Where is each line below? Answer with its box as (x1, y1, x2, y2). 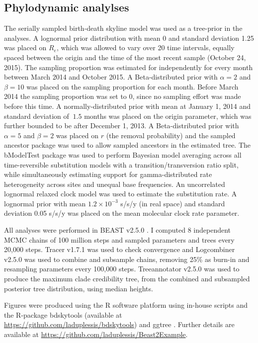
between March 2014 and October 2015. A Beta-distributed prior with (4, 72, 218, 82)
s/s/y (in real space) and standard (120, 198, 225, 208)
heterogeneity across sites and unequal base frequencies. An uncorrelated (4, 178, 225, 189)
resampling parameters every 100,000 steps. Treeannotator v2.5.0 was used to (4, 263, 240, 274)
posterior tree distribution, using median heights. (4, 283, 153, 293)
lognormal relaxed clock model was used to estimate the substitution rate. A (4, 188, 237, 199)
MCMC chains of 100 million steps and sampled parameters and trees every (4, 234, 235, 245)
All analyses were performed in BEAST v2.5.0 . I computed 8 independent (4, 225, 231, 235)
